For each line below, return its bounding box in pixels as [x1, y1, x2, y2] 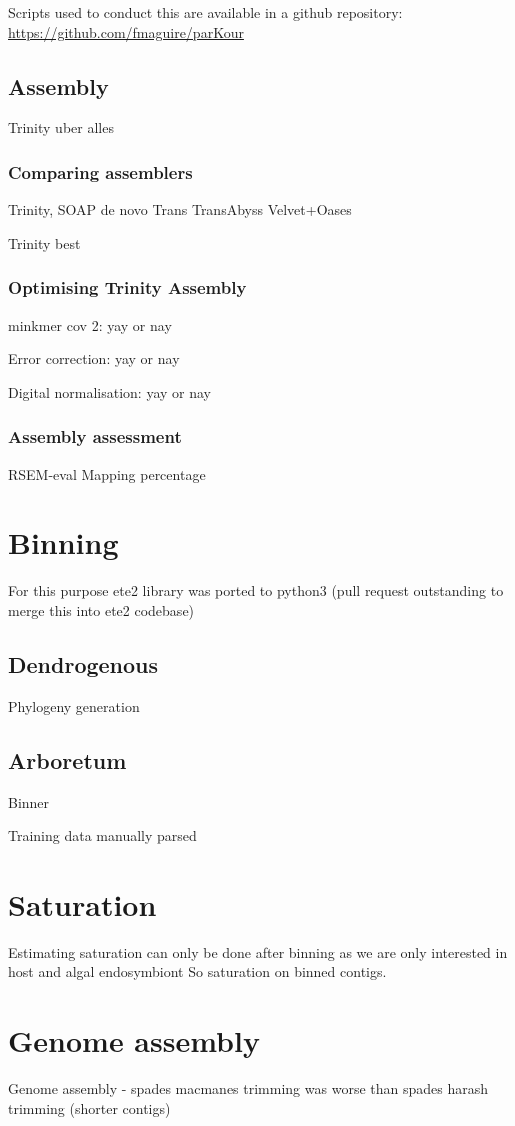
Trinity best [8, 232, 81, 253]
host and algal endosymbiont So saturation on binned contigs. [8, 961, 387, 982]
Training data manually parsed [8, 825, 197, 846]
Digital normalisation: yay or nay [8, 381, 211, 402]
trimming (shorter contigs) [8, 1097, 171, 1118]
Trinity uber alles [8, 117, 114, 138]
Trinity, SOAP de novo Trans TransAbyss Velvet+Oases [8, 199, 352, 220]
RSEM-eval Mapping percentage [8, 463, 206, 484]
